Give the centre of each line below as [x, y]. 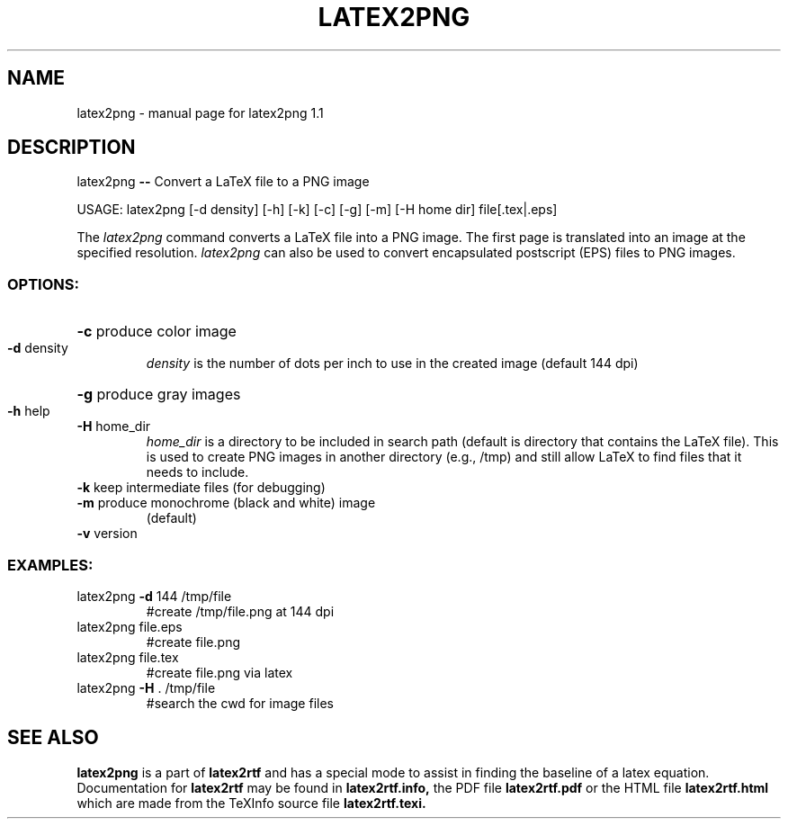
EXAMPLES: [50, 565]
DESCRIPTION [72, 148]
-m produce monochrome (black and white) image [226, 503]
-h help [29, 411]
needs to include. [197, 472]
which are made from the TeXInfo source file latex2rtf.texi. [251, 803]
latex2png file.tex [128, 657]
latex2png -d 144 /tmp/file [154, 596]
